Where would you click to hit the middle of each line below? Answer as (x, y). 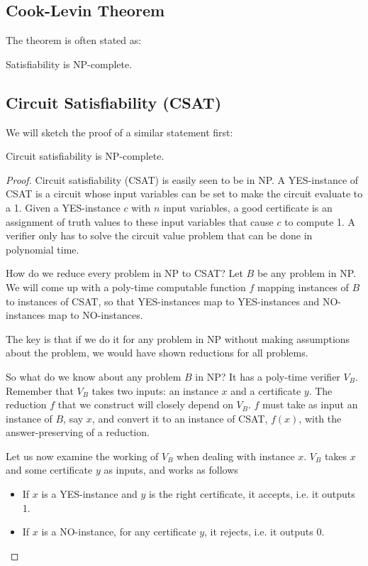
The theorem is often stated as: (74, 40)
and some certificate (49, 470)
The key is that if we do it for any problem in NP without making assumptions (178, 338)
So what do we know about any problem (94, 376)
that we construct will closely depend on (145, 404)
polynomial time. (43, 249)
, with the (320, 418)
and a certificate (266, 390)
